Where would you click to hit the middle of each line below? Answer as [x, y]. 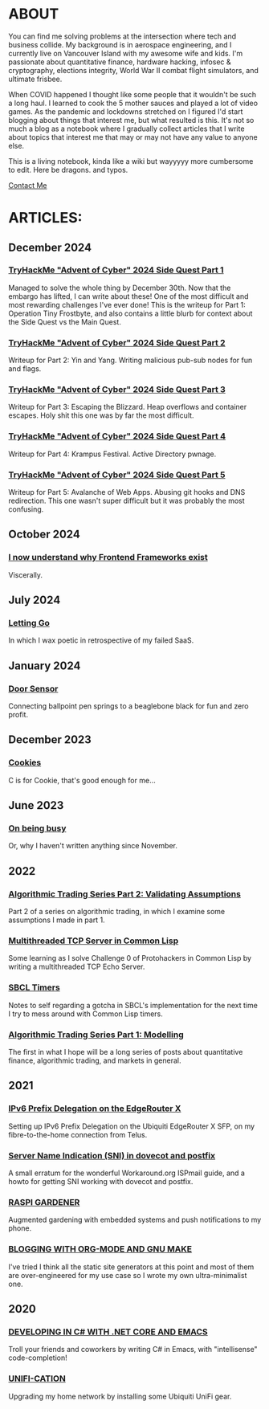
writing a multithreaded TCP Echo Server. [77, 967]
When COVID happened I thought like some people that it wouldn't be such [132, 94]
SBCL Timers [34, 987]
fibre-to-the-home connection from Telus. [78, 1134]
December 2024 [50, 247]
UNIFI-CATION [37, 1378]
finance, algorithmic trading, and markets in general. [95, 1060]
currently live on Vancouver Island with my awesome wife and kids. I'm [126, 53]
